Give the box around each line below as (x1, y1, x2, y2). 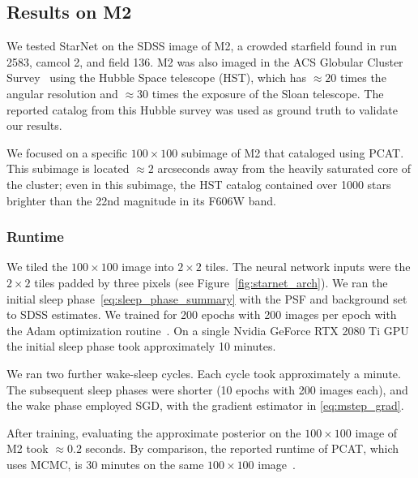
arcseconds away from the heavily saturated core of (157, 160, 412, 177)
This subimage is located (6, 160, 130, 177)
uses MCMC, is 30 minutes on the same (6, 455, 204, 472)
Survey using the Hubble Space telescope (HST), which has (6, 69, 307, 86)
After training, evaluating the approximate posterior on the (6, 424, 301, 441)
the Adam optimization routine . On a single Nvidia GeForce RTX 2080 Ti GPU (6, 321, 409, 338)
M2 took (6, 440, 49, 457)
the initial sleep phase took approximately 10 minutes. (6, 338, 276, 355)
